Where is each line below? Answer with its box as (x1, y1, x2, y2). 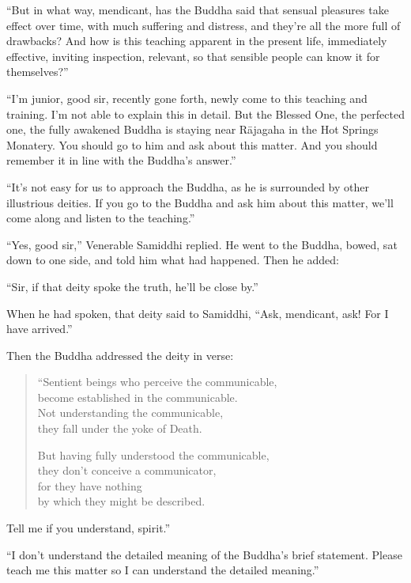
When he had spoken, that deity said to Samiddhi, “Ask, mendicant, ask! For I (6, 305, 389, 321)
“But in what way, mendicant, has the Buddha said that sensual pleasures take (6, 2, 389, 17)
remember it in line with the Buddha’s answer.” (6, 152, 236, 168)
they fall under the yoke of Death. (37, 420, 202, 437)
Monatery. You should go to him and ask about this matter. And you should (6, 136, 378, 153)
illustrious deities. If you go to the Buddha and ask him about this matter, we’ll (6, 194, 394, 210)
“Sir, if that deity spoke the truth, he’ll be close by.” (6, 278, 258, 294)
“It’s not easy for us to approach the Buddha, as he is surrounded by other (6, 178, 369, 195)
